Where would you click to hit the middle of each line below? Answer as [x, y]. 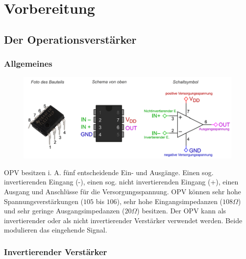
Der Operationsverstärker [70, 39]
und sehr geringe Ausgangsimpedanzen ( [64, 211]
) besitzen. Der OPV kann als [182, 211]
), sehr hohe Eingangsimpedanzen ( [170, 201]
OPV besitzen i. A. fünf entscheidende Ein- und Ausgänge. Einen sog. [109, 172]
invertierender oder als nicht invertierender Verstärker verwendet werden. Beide [123, 220]
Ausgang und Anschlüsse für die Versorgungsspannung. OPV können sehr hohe [123, 191]
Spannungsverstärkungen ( [44, 201]
